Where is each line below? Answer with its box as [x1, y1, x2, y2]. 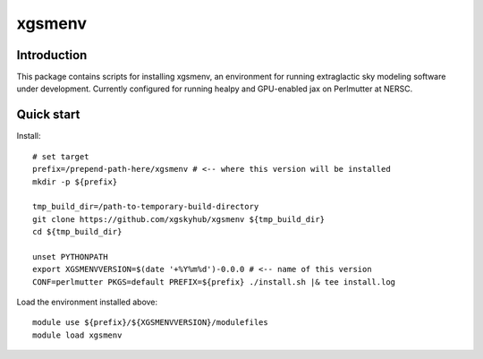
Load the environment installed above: [16, 296, 158, 308]
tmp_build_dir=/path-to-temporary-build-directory [32, 201, 259, 212]
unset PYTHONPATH [32, 252, 108, 261]
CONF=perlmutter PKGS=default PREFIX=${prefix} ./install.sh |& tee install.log [32, 277, 396, 286]
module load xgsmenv [32, 329, 123, 340]
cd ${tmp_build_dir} [32, 227, 123, 237]
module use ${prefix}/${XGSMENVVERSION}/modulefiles [32, 318, 268, 328]
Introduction [16, 47, 88, 63]
